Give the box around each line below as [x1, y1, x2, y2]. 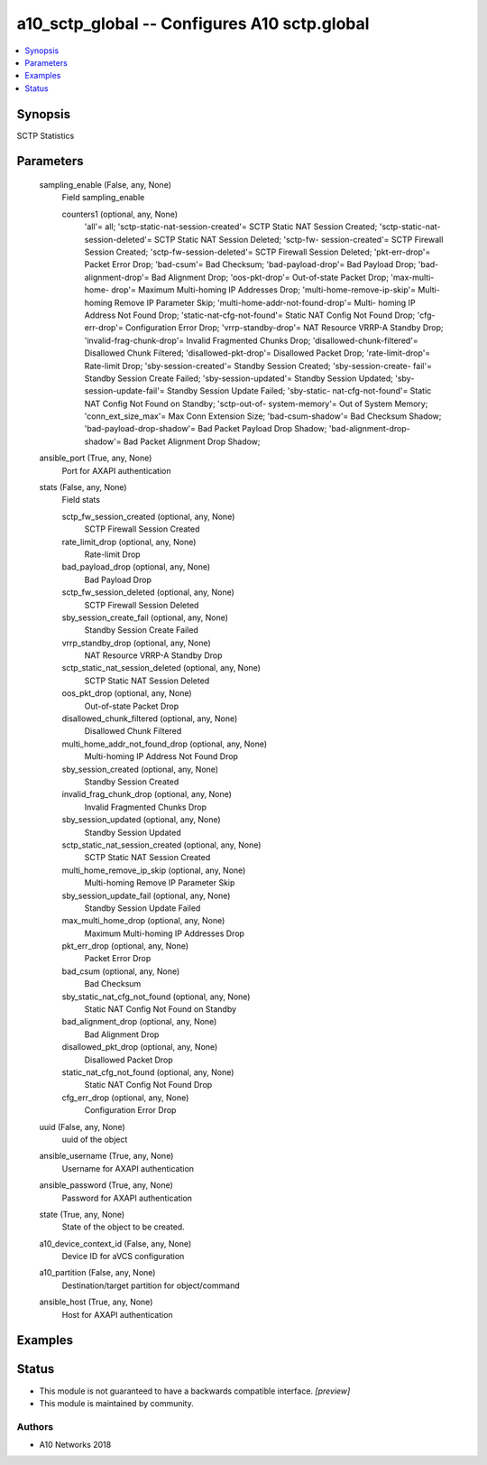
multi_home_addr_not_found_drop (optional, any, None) [61, 738, 268, 749]
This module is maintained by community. [39, 1397, 194, 1408]
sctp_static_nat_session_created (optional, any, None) [61, 839, 262, 850]
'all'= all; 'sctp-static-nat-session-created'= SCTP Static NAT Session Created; [84, 221, 378, 232]
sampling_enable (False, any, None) [39, 180, 171, 190]
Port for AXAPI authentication [61, 465, 171, 476]
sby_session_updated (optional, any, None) [61, 814, 221, 825]
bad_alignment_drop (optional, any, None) [61, 1016, 217, 1027]
